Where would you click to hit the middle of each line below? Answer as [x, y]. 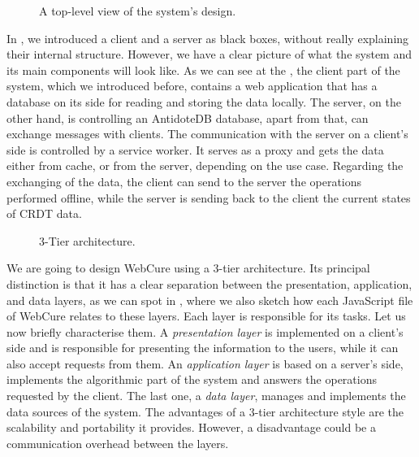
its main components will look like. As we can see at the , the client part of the [203, 70]
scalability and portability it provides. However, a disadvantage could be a [191, 427]
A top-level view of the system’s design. [138, 11]
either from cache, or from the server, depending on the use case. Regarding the [205, 165]
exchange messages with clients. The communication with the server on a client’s [207, 134]
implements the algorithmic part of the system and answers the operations [192, 379]
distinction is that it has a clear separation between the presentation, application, [209, 283]
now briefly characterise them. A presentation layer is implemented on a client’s [205, 331]
